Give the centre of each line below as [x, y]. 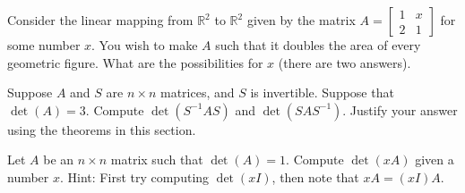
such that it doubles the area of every [318, 45]
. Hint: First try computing [135, 176]
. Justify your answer [400, 109]
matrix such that [157, 159]
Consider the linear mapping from [100, 20]
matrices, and [197, 92]
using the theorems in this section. [102, 129]
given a [435, 159]
